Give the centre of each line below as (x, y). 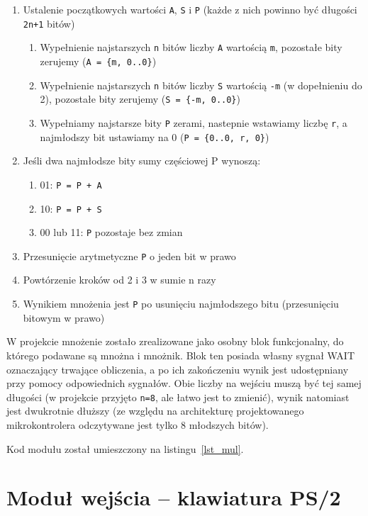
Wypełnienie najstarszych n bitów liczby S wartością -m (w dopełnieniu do (201, 85)
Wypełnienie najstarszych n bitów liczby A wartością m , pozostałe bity (191, 47)
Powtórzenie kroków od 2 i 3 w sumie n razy (119, 280)
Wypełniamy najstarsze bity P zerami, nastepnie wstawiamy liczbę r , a (194, 122)
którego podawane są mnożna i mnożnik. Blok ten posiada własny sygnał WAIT (180, 355)
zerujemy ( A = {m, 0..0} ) (98, 61)
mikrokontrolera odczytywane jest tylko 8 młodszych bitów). (138, 424)
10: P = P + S (71, 208)
